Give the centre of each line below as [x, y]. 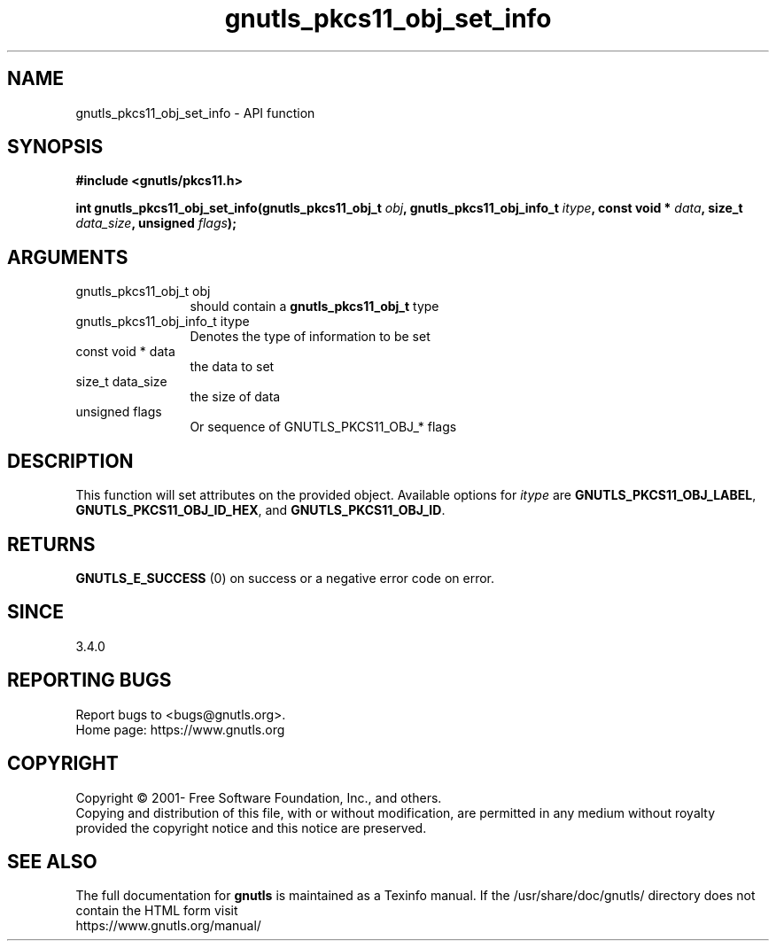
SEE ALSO [52, 861]
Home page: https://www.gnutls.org [180, 729]
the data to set [232, 367]
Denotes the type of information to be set [310, 337]
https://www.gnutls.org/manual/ [168, 926]
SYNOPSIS [55, 147]
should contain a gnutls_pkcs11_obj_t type [314, 307]
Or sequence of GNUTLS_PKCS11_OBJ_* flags [323, 427]
